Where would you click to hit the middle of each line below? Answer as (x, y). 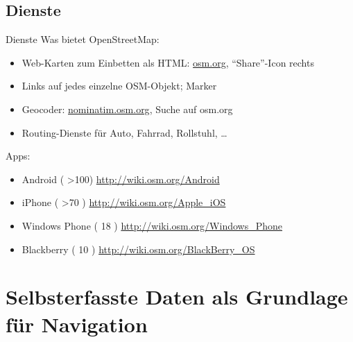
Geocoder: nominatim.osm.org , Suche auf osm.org (127, 109)
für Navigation (77, 324)
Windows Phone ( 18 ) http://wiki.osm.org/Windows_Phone (152, 225)
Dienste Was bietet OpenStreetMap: (83, 39)
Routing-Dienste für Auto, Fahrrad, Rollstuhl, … (124, 132)
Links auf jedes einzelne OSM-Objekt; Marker (119, 86)
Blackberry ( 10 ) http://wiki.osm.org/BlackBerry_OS (138, 249)
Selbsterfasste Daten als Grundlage (177, 297)
